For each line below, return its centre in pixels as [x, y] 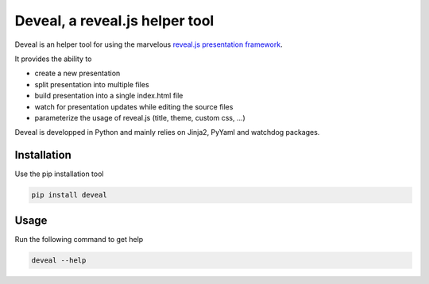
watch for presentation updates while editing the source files [134, 106]
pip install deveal [69, 195]
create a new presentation [77, 73]
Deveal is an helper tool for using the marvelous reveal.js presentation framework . [149, 44]
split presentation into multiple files [92, 84]
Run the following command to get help [79, 239]
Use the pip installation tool [59, 174]
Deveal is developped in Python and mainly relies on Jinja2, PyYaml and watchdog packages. [167, 132]
